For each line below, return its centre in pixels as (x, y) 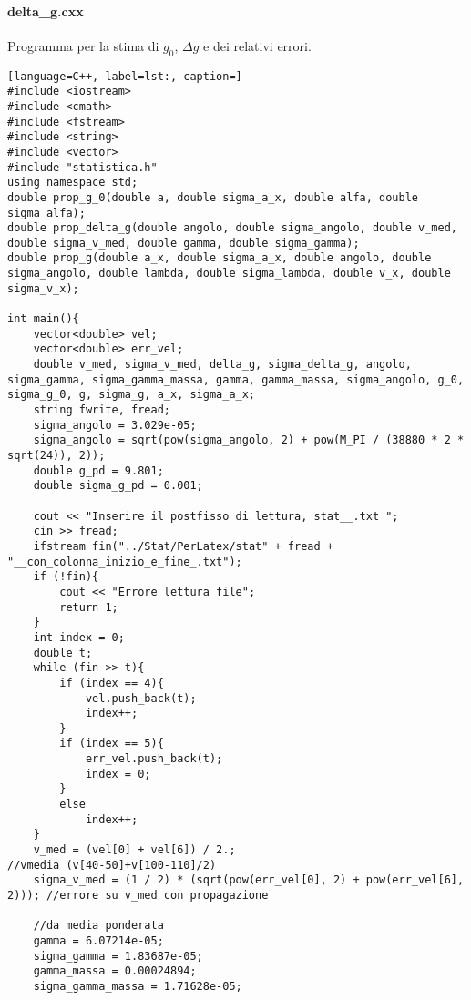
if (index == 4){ (112, 683)
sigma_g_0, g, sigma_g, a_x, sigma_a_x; (132, 395)
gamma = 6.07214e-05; (98, 941)
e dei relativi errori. (257, 45)
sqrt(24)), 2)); (56, 455)
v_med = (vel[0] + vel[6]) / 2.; (134, 850)
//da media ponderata (98, 926)
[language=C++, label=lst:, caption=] (125, 76)
